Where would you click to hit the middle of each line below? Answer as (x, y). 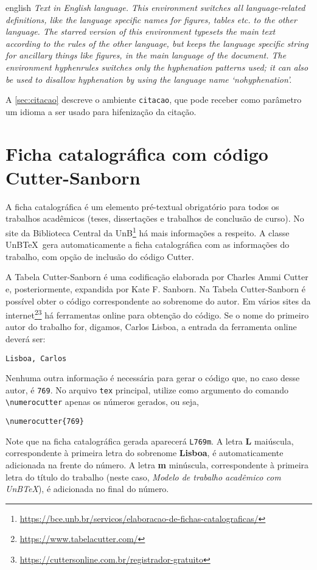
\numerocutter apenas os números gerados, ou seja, (102, 402)
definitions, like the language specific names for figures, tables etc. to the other (151, 19)
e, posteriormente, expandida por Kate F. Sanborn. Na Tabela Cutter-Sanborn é (155, 288)
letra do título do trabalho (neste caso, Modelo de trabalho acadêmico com (143, 477)
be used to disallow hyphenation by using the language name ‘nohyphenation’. (149, 79)
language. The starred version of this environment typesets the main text (141, 31)
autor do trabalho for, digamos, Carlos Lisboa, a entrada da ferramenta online (151, 327)
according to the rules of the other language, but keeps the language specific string (157, 43)
